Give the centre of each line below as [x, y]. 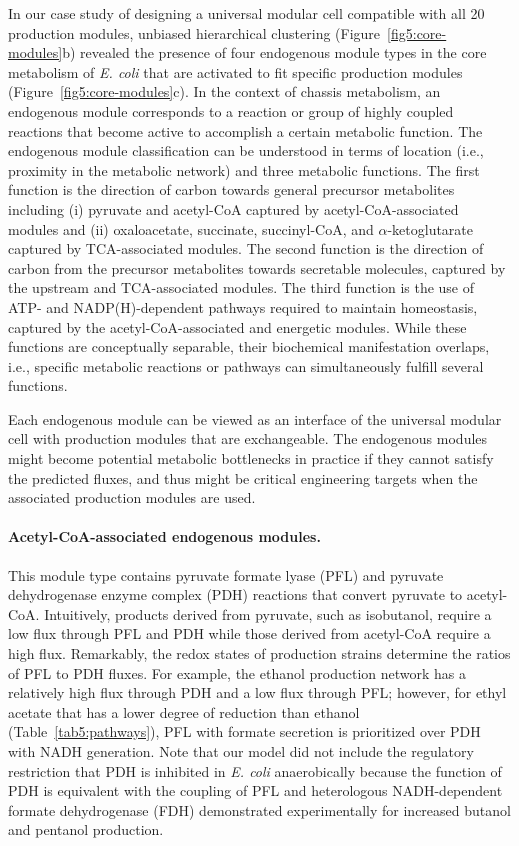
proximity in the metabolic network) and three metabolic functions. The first [244, 169]
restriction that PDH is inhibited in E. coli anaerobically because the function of [255, 770]
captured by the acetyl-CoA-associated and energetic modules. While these [237, 326]
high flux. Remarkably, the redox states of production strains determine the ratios [259, 653]
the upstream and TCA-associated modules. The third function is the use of [241, 287]
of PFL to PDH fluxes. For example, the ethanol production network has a [237, 672]
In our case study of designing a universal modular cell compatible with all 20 [246, 13]
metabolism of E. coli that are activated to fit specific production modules [235, 71]
